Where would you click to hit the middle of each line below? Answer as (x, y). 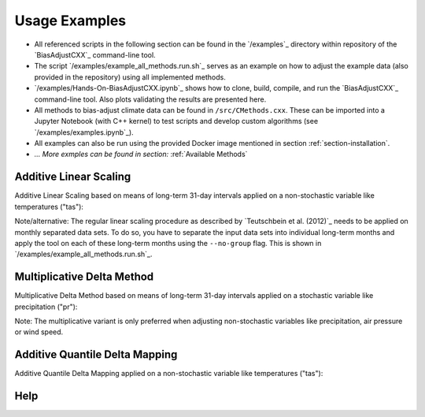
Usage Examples (70, 20)
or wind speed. (39, 332)
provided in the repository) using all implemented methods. (130, 77)
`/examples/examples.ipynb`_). (84, 132)
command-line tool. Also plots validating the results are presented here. (150, 99)
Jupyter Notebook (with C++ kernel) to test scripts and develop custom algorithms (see (176, 121)
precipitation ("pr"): (46, 307)
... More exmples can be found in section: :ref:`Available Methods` (141, 155)
